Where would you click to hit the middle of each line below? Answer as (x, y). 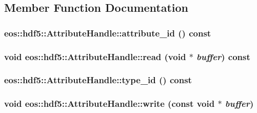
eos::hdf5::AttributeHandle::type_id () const (98, 80)
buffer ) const (223, 56)
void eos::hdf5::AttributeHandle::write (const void (110, 103)
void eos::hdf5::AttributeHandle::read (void (95, 56)
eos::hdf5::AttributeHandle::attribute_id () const (108, 33)
